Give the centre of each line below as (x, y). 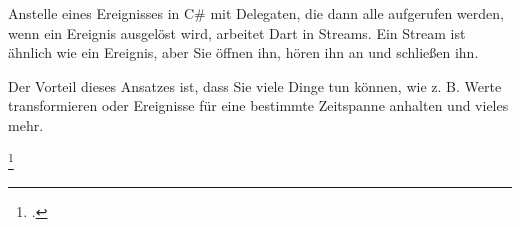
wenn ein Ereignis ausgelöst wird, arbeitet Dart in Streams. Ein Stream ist (237, 32)
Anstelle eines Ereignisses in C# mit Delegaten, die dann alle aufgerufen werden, (256, 13)
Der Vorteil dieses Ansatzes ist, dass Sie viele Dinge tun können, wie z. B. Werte (255, 85)
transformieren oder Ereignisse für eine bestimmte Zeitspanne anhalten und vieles (258, 105)
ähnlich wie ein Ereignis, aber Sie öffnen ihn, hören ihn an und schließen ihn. (243, 52)
